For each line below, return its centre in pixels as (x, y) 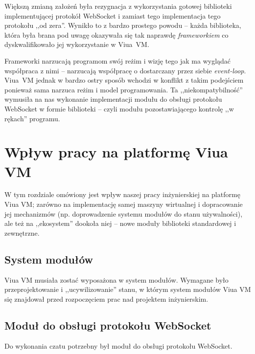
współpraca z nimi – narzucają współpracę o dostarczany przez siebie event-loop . (125, 70)
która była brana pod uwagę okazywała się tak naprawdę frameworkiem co (116, 34)
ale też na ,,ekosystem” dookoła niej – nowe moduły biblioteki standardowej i (120, 223)
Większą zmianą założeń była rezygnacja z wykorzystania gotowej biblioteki (118, 6)
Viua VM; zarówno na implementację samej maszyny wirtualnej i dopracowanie (124, 204)
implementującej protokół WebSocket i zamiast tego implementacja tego (113, 15)
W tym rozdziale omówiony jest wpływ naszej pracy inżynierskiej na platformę (122, 194)
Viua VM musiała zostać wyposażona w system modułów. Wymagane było (116, 279)
